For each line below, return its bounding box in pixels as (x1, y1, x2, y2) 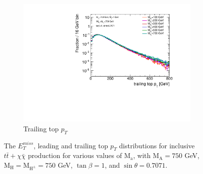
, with (133, 150, 151, 160)
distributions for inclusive (119, 140, 195, 150)
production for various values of (28, 150, 122, 160)
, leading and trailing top (34, 140, 108, 150)
